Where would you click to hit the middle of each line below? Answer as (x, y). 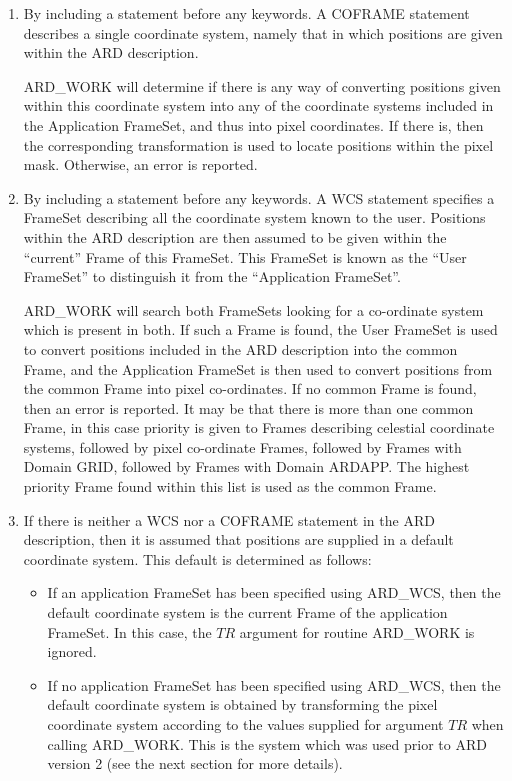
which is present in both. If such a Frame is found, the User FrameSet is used (260, 329)
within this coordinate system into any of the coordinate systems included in (258, 105)
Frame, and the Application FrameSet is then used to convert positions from (258, 368)
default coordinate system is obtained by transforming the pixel (242, 704)
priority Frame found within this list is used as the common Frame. (230, 486)
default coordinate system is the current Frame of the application (247, 612)
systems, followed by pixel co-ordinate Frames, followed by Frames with (242, 446)
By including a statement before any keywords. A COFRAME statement (246, 13)
